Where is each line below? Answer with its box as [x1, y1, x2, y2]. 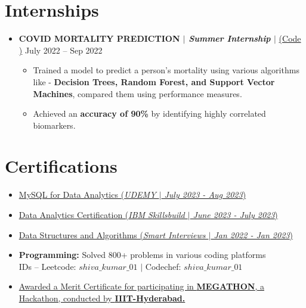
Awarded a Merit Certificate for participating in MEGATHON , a [18, 280, 264, 293]
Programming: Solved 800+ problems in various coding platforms [18, 248, 266, 261]
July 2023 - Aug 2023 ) [164, 188, 246, 201]
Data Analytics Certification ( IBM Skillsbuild [18, 209, 185, 220]
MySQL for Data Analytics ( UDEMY [18, 188, 156, 201]
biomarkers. [33, 119, 76, 131]
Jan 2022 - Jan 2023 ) [214, 228, 293, 241]
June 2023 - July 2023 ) [193, 209, 278, 220]
